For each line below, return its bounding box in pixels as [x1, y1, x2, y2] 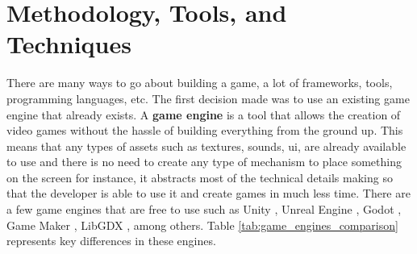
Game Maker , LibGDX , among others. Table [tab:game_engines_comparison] [6, 216, 398, 233]
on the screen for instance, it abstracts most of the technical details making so [6, 169, 393, 185]
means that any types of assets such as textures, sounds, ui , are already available [6, 137, 407, 154]
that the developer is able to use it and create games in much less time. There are [6, 185, 411, 202]
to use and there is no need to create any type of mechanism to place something [6, 153, 402, 170]
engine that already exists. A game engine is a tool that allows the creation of [6, 106, 401, 123]
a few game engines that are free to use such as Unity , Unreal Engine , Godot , [6, 201, 402, 218]
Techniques [6, 27, 131, 60]
